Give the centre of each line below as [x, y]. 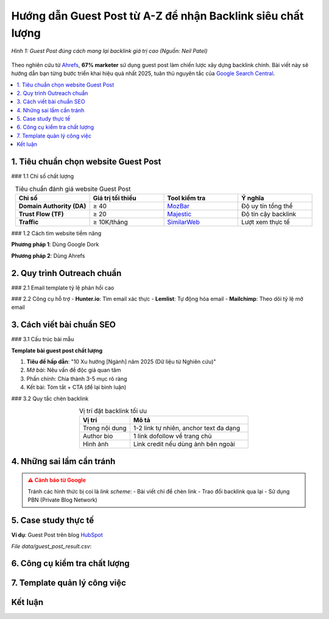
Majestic [179, 214]
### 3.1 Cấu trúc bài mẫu [43, 339]
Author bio [98, 436]
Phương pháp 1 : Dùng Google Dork [55, 244]
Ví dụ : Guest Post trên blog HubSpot [57, 535]
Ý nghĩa [253, 198]
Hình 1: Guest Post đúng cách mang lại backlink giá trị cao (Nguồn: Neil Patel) [109, 51]
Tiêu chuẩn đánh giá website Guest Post [73, 189]
